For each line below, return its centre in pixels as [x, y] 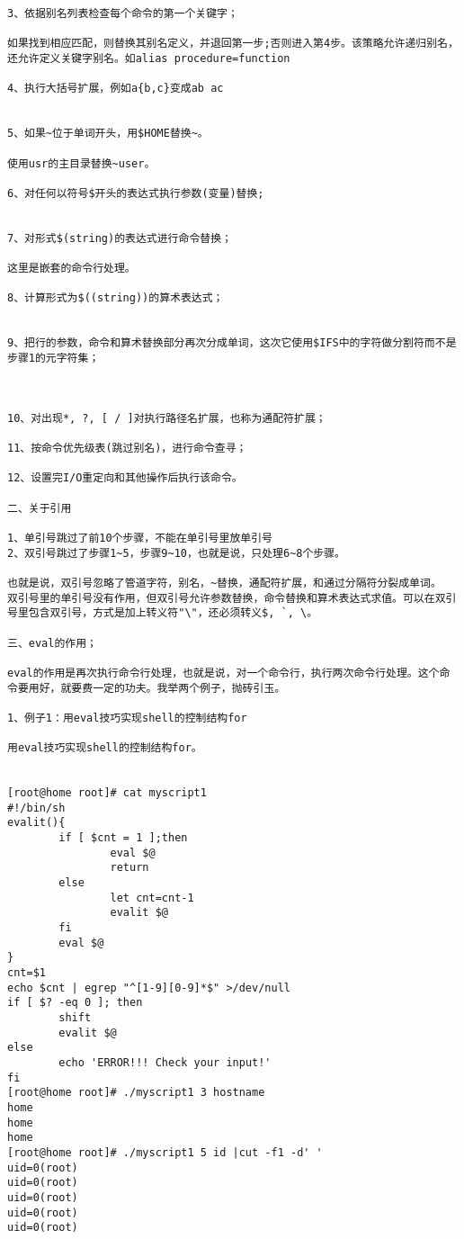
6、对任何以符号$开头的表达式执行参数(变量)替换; [136, 193]
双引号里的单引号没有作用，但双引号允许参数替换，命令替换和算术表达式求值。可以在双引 [232, 598]
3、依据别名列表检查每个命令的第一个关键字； [123, 13]
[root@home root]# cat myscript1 [107, 793]
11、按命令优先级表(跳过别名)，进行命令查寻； [127, 449]
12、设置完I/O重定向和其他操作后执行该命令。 [125, 478]
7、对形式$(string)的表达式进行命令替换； [120, 238]
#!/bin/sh [36, 808]
